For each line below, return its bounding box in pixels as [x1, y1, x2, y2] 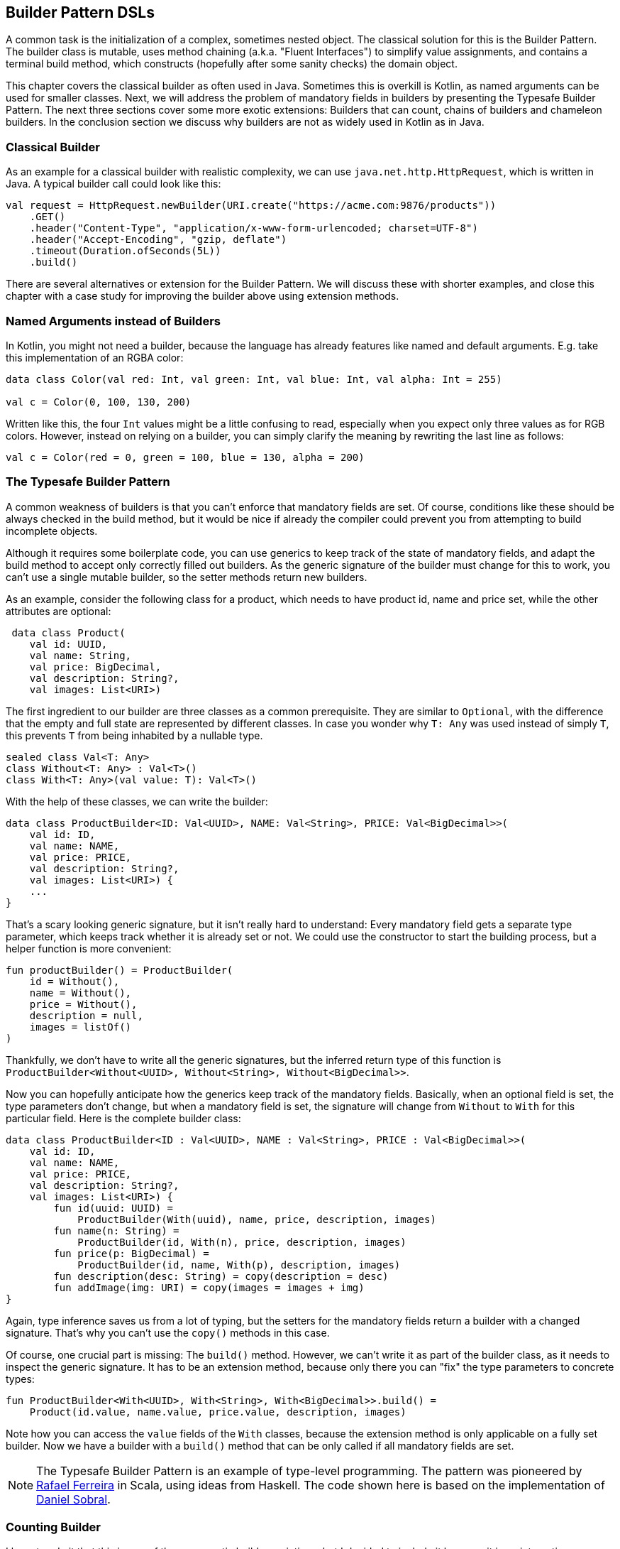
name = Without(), [29, 987, 132, 999]
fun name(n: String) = [53, 1224, 179, 1237]
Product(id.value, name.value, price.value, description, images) [29, 1406, 406, 1418]
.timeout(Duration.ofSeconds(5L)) [29, 245, 221, 257]
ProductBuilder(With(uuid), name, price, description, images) [77, 1213, 436, 1225]
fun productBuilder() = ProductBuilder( [6, 964, 233, 976]
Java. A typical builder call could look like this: [6, 178, 221, 190]
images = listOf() [29, 1021, 132, 1033]
